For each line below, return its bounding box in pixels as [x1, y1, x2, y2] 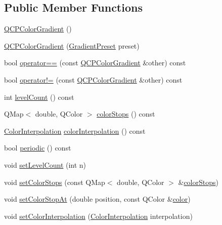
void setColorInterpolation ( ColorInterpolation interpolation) [4, 210, 193, 221]
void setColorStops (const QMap [4, 176, 105, 187]
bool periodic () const [4, 142, 71, 153]
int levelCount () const [4, 91, 74, 102]
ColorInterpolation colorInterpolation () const [4, 125, 146, 136]
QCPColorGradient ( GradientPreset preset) [4, 40, 140, 51]
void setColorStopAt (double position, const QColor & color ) [4, 194, 191, 204]
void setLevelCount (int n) [4, 159, 86, 170]
